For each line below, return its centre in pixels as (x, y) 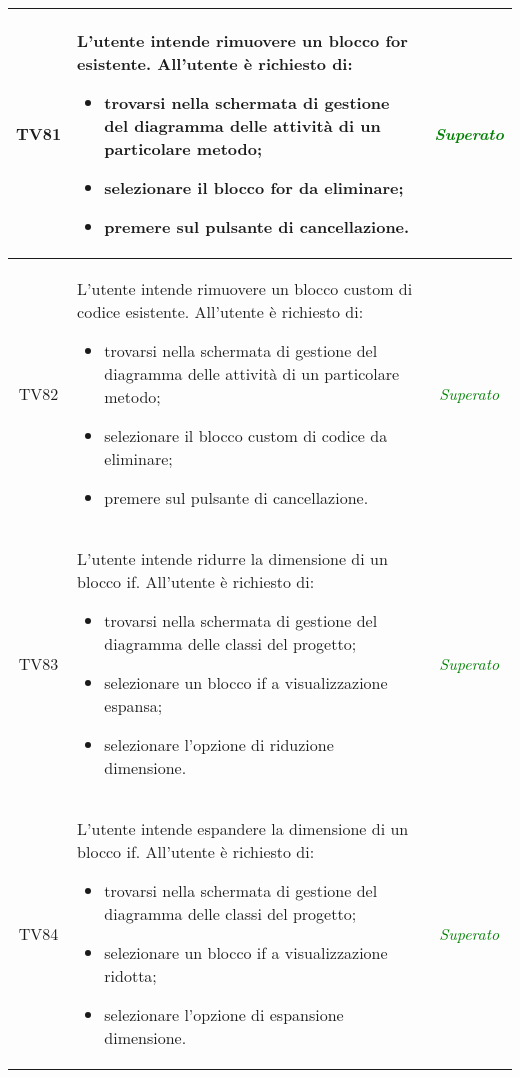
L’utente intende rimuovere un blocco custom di (245, 288)
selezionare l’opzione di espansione (224, 1014)
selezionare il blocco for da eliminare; (254, 187)
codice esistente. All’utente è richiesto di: (220, 311)
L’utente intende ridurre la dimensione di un (232, 558)
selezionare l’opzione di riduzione (219, 744)
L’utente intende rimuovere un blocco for (242, 40)
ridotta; (130, 975)
